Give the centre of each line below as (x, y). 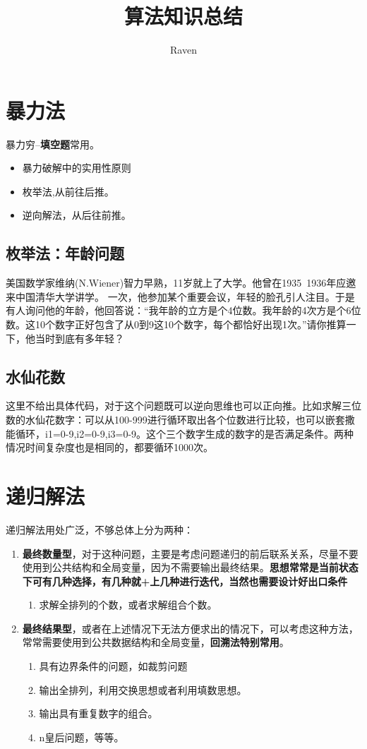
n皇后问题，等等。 (82, 737)
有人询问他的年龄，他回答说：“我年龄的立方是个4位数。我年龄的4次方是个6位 (183, 310)
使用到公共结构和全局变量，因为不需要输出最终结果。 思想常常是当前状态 (190, 567)
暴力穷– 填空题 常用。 (53, 144)
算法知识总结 (183, 16)
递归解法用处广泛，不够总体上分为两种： (100, 529)
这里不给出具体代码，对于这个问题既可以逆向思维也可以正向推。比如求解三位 (183, 406)
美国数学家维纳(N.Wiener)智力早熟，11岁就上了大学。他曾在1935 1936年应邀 (181, 283)
